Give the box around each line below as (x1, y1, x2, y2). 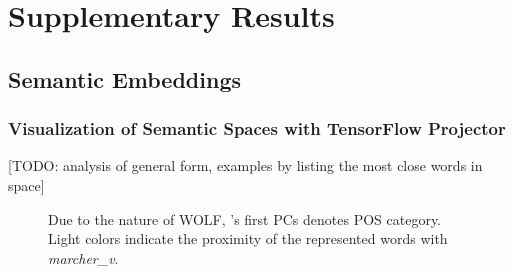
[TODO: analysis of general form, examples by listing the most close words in (8, 155, 483, 176)
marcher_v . (48, 247, 119, 268)
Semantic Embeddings (8, 63, 241, 94)
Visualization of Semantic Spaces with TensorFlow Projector (8, 116, 506, 141)
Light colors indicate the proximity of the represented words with (48, 228, 448, 249)
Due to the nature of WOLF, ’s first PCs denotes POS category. (48, 208, 442, 229)
